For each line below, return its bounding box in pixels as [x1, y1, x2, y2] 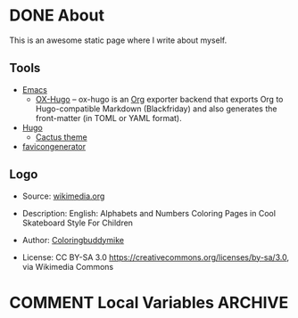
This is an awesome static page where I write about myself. [9, 35, 228, 45]
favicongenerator [21, 141, 87, 151]
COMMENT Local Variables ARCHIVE [9, 292, 289, 313]
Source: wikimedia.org [21, 191, 105, 201]
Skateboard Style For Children [21, 217, 134, 228]
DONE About [9, 5, 105, 26]
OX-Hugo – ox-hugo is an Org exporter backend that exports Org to [35, 94, 284, 104]
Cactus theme [35, 131, 87, 143]
